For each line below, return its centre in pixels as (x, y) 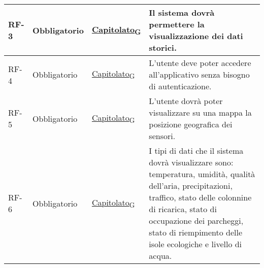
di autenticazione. (180, 86)
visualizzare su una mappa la (200, 112)
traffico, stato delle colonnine (200, 197)
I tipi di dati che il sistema (196, 150)
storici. (163, 47)
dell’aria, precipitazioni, (191, 186)
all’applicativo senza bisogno (199, 74)
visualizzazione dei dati (196, 36)
